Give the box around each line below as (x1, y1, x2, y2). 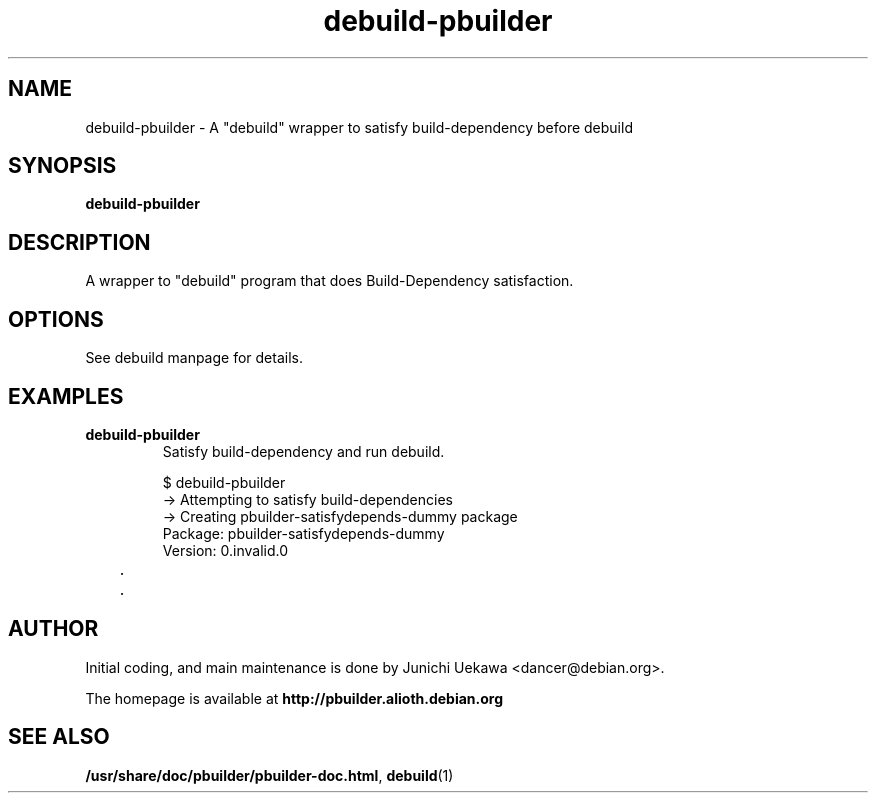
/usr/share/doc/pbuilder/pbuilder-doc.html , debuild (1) (85, 766, 454, 784)
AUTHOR (8, 616, 99, 642)
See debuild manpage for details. (85, 349, 303, 367)
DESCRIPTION (8, 229, 151, 255)
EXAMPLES (8, 383, 124, 409)
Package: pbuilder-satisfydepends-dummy (162, 524, 445, 542)
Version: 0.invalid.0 (162, 541, 289, 559)
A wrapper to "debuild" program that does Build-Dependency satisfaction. (85, 272, 574, 290)
